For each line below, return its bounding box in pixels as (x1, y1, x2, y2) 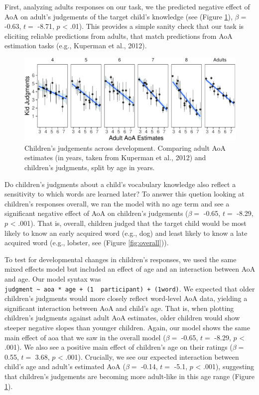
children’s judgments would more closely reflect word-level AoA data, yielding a (4, 293, 248, 303)
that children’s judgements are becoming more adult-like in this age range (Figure (4, 371, 255, 381)
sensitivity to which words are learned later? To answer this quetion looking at (4, 189, 245, 199)
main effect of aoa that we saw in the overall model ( (4, 332, 166, 342)
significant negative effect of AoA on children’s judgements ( (4, 208, 188, 218)
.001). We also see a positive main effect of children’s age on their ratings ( (4, 342, 233, 352)
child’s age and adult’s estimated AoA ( (4, 361, 126, 372)
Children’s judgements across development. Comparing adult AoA (24, 142, 226, 153)
